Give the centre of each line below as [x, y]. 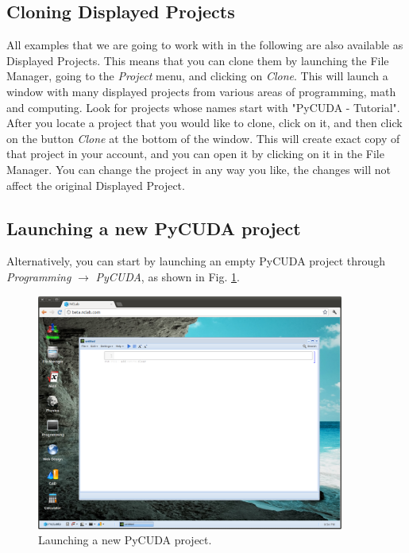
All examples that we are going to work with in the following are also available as [205, 45]
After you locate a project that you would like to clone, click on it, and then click [204, 123]
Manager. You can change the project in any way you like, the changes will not [199, 169]
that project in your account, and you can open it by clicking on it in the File [195, 154]
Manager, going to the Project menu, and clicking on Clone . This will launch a [197, 76]
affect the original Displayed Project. [96, 185]
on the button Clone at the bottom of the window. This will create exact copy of [203, 138]
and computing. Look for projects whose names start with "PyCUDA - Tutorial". [203, 107]
